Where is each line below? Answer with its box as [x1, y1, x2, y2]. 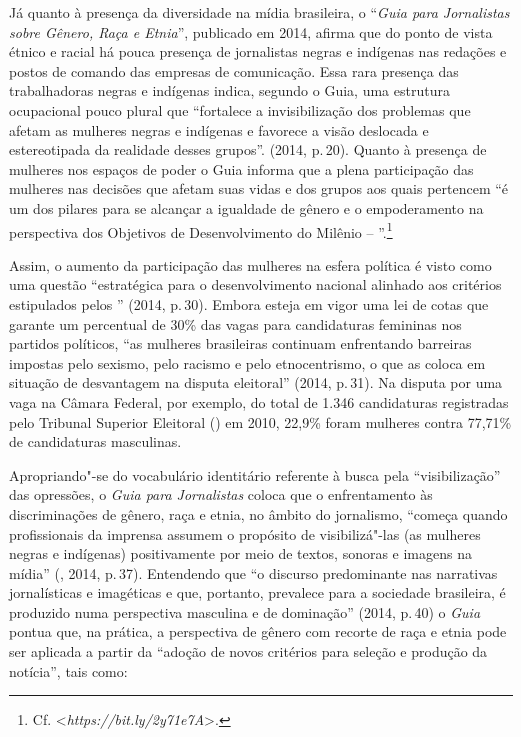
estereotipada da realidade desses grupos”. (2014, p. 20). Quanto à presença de [9, 139, 487, 160]
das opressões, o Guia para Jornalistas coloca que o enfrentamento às [9, 484, 433, 505]
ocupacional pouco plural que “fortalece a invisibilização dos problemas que [9, 99, 471, 120]
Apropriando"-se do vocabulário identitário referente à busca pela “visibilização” [9, 464, 501, 485]
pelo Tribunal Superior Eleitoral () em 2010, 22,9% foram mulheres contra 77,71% [9, 411, 512, 432]
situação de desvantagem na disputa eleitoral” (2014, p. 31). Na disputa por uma [9, 372, 503, 393]
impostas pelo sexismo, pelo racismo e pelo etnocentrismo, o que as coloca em [9, 352, 486, 373]
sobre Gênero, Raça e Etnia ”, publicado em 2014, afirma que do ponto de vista [9, 21, 493, 42]
